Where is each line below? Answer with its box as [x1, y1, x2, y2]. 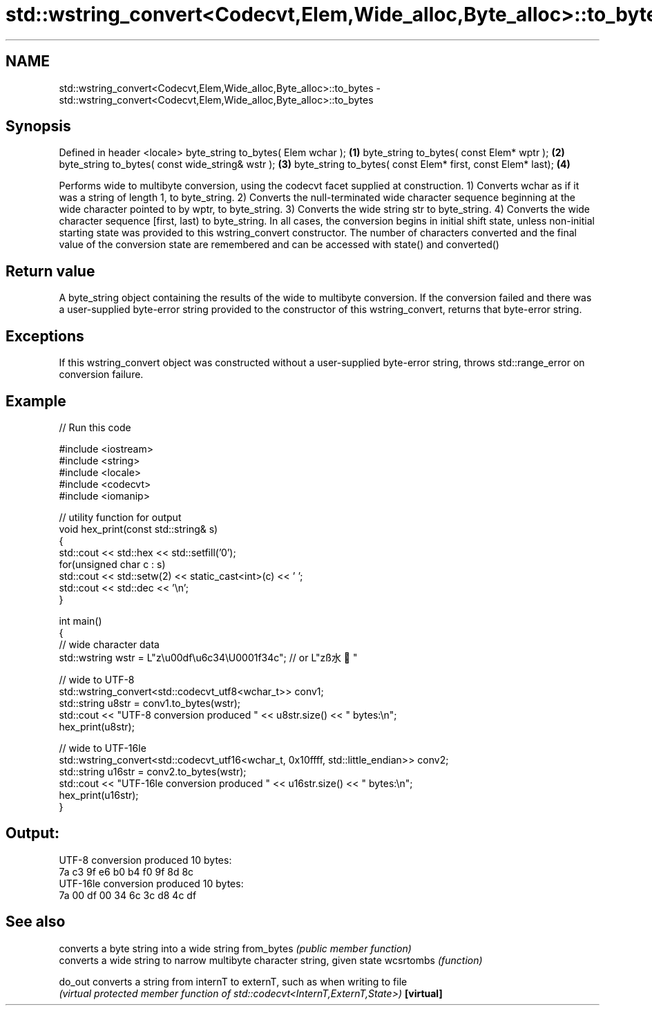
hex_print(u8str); [59, 720, 135, 733]
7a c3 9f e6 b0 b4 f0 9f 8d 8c [59, 865, 194, 878]
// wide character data [59, 638, 160, 650]
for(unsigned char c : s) [59, 558, 166, 570]
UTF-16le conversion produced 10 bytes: [59, 877, 244, 889]
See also [6, 913, 66, 931]
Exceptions [6, 327, 84, 345]
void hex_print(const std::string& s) [59, 522, 218, 535]
